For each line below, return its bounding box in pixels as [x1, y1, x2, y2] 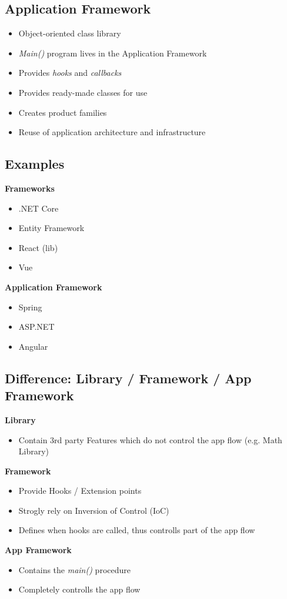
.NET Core [18, 202, 59, 214]
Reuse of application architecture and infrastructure [18, 126, 206, 138]
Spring [18, 300, 42, 313]
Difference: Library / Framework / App [5, 369, 252, 387]
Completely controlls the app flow [18, 583, 141, 595]
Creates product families [18, 106, 107, 118]
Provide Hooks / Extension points [18, 484, 142, 497]
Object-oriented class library [18, 27, 121, 39]
